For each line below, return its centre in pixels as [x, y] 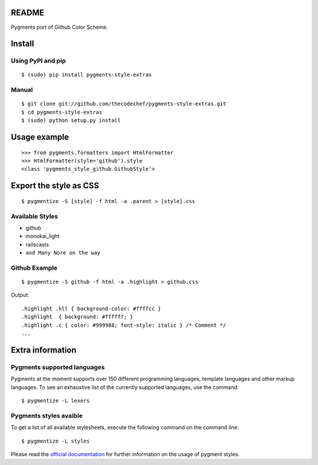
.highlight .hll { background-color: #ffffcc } [91, 308]
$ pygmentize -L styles [56, 441]
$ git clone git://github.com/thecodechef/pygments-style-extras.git [124, 104]
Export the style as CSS [55, 186]
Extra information [44, 350]
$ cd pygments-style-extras [62, 112]
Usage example [40, 137]
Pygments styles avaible [47, 416]
